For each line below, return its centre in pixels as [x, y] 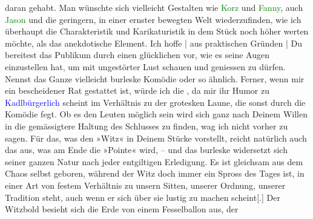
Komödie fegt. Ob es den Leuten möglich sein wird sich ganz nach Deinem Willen [156, 114]
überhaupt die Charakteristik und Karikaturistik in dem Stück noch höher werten [157, 31]
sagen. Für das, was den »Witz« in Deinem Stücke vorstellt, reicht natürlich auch [156, 138]
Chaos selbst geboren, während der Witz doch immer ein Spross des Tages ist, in [155, 173]
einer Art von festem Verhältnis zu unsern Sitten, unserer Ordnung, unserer [145, 185]
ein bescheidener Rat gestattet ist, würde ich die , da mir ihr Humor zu [137, 90]
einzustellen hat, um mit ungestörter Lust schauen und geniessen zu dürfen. [145, 66]
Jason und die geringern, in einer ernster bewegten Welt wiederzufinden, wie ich [153, 19]
